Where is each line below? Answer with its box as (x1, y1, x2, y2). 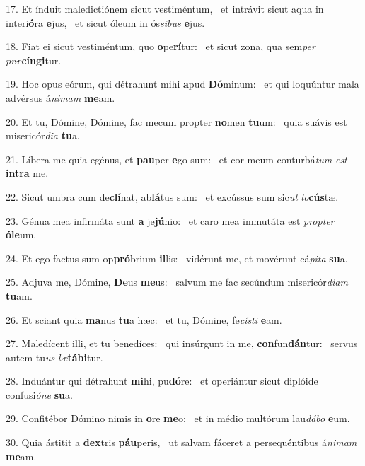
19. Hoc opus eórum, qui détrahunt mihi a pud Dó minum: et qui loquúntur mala (6, 76, 359, 91)
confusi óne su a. (6, 387, 73, 402)
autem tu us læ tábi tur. (6, 349, 103, 364)
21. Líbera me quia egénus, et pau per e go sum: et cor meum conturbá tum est (6, 151, 347, 166)
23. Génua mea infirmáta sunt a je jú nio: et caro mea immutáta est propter (6, 213, 335, 228)
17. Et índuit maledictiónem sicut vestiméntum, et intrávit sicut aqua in (6, 1, 324, 16)
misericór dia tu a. (6, 128, 80, 143)
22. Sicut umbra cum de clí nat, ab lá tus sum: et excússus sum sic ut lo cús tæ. (6, 189, 339, 204)
